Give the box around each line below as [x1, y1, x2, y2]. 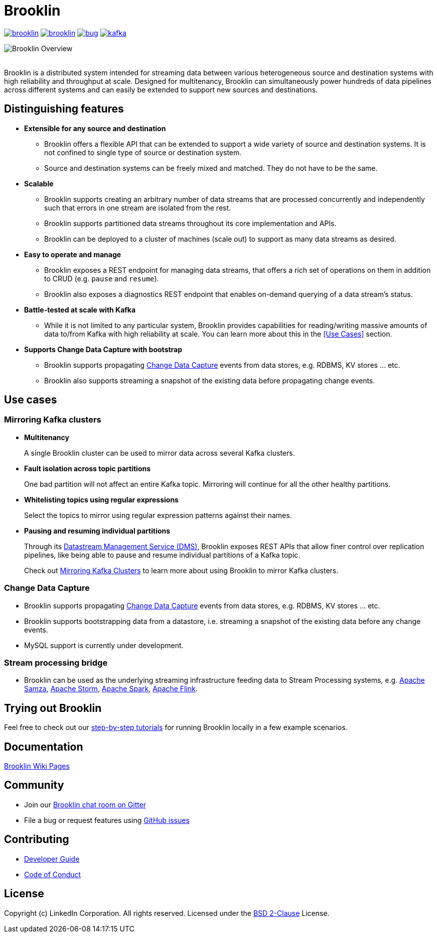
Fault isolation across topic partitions [24, 464, 151, 473]
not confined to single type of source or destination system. [44, 148, 242, 157]
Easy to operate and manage [24, 250, 121, 259]
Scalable [24, 179, 54, 188]
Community [4, 779, 64, 792]
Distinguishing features [4, 102, 124, 116]
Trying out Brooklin [4, 701, 102, 714]
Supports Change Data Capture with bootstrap [24, 345, 183, 354]
